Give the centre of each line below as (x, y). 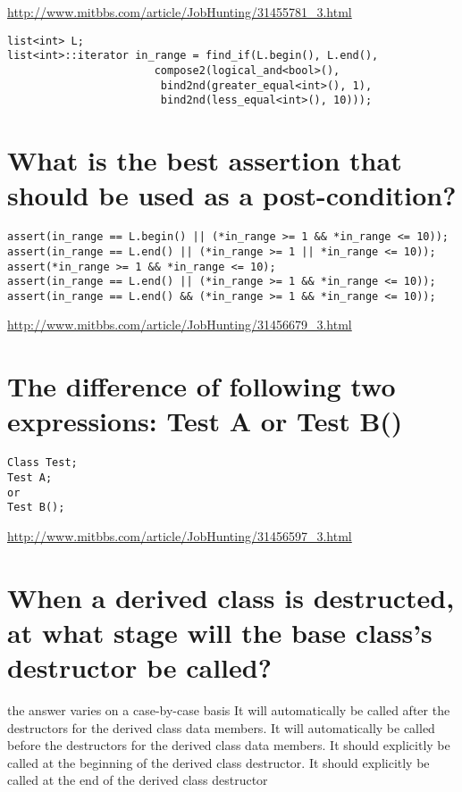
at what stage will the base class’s (220, 632)
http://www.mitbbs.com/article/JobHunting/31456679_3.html (180, 325)
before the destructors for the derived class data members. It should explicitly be (229, 745)
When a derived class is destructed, (231, 597)
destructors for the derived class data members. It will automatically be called (221, 727)
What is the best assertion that (205, 160)
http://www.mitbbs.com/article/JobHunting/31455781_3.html (180, 12)
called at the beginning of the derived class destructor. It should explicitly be (218, 762)
